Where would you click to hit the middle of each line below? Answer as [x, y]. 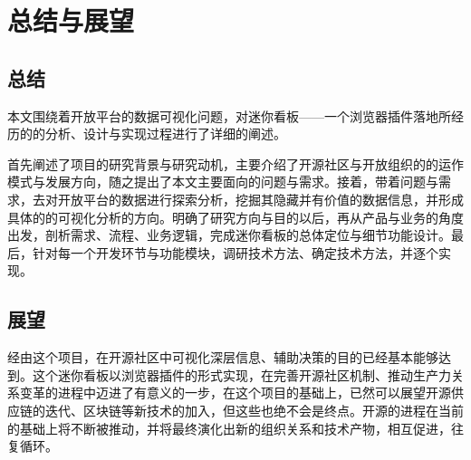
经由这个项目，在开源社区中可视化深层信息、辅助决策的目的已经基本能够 [223, 357]
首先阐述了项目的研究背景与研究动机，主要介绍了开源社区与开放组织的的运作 [235, 163]
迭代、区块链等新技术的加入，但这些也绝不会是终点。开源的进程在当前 [254, 410]
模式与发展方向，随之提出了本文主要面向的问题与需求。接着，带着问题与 [223, 182]
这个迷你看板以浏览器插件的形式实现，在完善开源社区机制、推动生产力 [241, 374]
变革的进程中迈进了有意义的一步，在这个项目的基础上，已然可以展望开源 [235, 393]
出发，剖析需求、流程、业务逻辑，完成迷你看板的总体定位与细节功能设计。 [229, 235]
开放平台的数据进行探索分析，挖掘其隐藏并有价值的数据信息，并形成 [260, 199]
